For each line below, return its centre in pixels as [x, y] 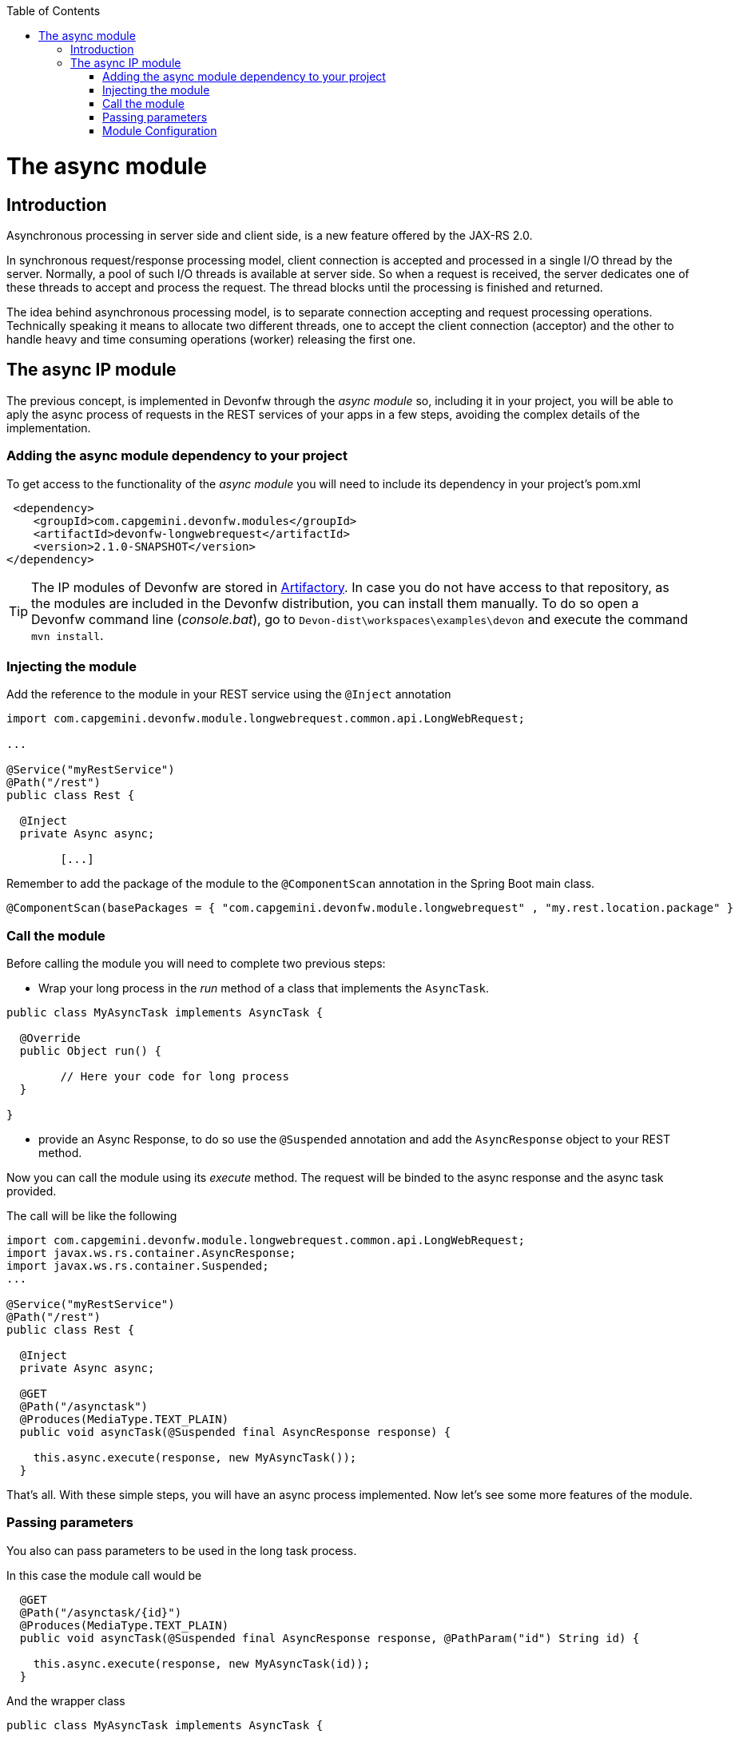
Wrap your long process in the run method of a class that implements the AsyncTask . [264, 988]
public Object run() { [90, 1051]
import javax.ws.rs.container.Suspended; [138, 1266]
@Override [50, 1038]
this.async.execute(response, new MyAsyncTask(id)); [202, 1663]
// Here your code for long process [175, 1077]
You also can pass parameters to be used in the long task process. [182, 1550]
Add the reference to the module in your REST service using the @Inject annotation [229, 694]
